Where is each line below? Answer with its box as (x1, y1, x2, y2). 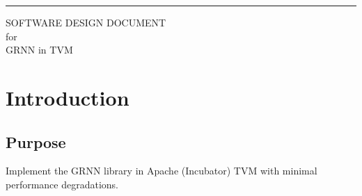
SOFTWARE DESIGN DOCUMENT (6, 15, 166, 29)
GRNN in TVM (6, 42, 73, 57)
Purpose (6, 131, 66, 152)
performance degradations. (6, 177, 118, 191)
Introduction (6, 83, 129, 111)
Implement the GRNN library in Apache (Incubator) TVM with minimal (6, 163, 317, 178)
